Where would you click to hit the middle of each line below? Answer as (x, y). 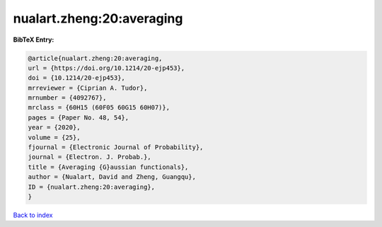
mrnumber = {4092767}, (67, 98)
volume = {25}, (54, 137)
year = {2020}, (54, 128)
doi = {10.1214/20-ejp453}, (76, 78)
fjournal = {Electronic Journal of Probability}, (116, 147)
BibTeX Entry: (34, 40)
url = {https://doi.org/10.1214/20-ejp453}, (106, 68)
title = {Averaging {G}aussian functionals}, (108, 167)
